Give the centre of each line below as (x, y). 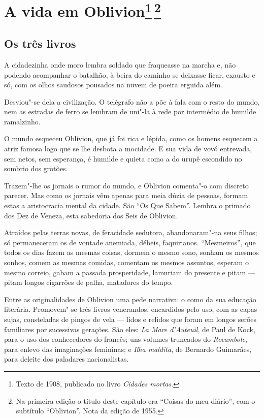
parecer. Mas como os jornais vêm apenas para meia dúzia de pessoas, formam (126, 195)
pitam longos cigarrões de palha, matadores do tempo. (89, 282)
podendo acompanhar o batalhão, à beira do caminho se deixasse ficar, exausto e (130, 74)
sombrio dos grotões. (36, 168)
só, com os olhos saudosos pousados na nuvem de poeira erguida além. (113, 85)
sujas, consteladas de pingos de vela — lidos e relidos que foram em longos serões (130, 319)
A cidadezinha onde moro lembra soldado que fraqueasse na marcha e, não (120, 64)
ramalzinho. (22, 121)
